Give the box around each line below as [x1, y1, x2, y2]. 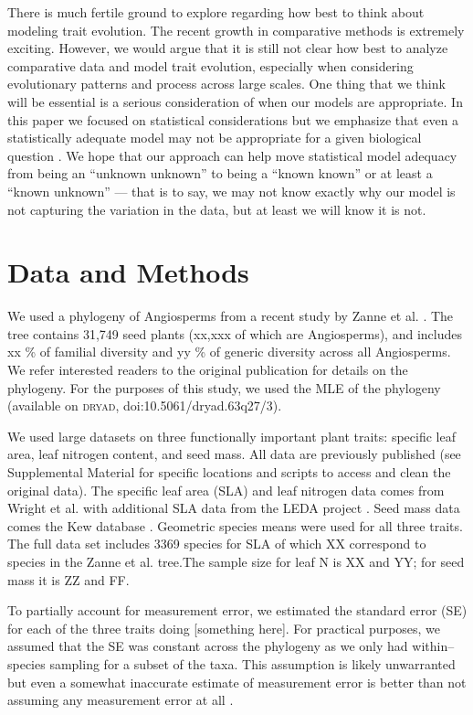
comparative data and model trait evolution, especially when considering [7, 56, 414, 75]
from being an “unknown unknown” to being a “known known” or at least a [7, 164, 433, 183]
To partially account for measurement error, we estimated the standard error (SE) [7, 601, 468, 620]
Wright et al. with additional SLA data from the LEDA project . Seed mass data [7, 498, 460, 518]
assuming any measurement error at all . [7, 690, 234, 710]
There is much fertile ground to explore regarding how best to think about [7, 3, 425, 21]
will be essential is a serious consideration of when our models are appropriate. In [7, 91, 463, 111]
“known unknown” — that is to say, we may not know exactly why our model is [7, 181, 456, 200]
